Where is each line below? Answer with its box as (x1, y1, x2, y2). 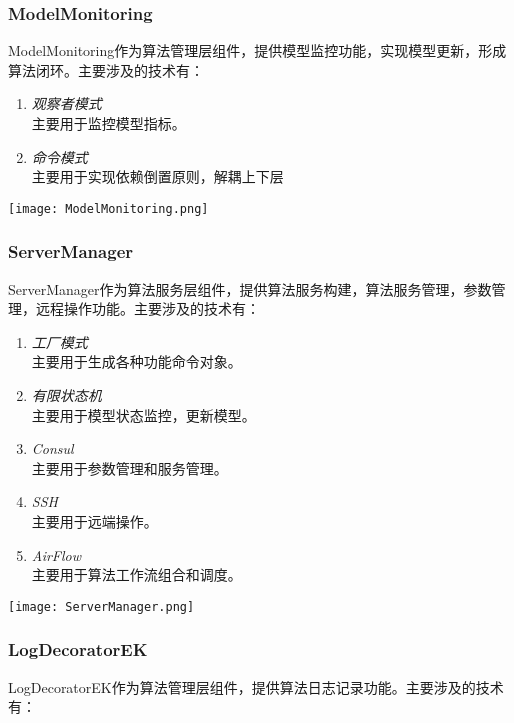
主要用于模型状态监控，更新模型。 (31, 404, 256, 425)
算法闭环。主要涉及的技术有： (8, 59, 204, 80)
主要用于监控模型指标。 (31, 113, 186, 133)
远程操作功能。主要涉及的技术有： (35, 298, 260, 319)
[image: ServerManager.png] (8, 599, 195, 614)
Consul (31, 438, 74, 459)
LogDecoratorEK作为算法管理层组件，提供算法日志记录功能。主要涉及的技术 (8, 676, 504, 697)
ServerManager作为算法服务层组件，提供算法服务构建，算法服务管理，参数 (8, 278, 492, 299)
